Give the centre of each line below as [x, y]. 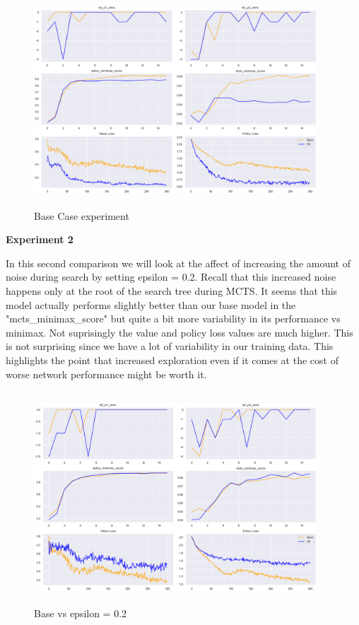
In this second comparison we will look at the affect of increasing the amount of [178, 263]
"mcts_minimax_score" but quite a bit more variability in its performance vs [173, 319]
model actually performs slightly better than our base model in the [151, 304]
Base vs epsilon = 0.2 [81, 613]
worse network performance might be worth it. [106, 374]
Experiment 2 [40, 239]
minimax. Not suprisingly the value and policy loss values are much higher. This [179, 332]
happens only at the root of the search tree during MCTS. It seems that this [172, 290]
